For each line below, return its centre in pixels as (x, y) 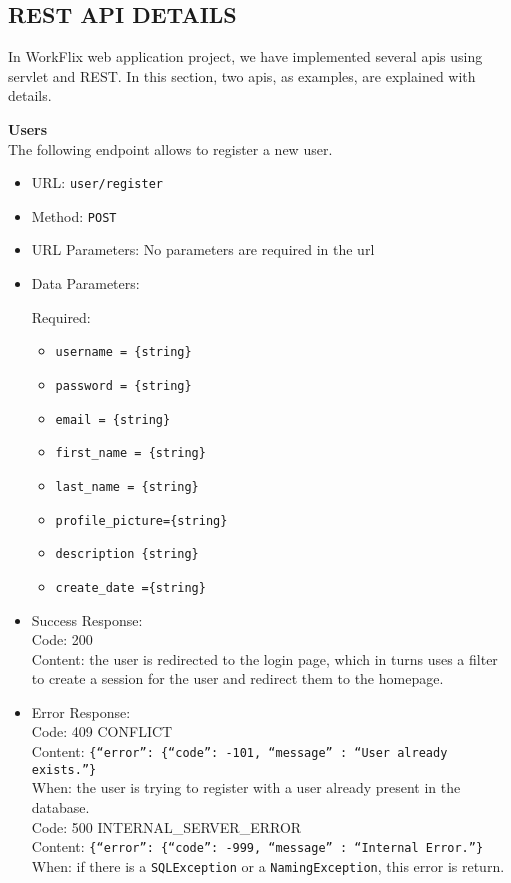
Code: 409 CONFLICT (102, 731)
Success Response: (87, 619)
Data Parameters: (85, 283)
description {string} (127, 554)
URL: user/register (97, 182)
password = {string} (123, 385)
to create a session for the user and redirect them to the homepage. (237, 678)
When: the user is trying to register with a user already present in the (246, 787)
